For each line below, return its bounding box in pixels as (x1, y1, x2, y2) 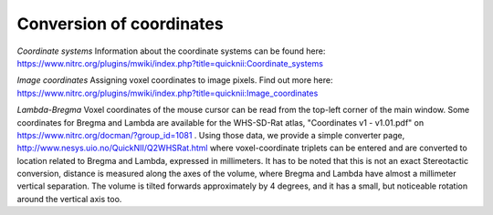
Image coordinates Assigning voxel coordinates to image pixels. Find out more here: (16, 75, 333, 86)
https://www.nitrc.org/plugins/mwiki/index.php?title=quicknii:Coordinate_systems (16, 57, 324, 68)
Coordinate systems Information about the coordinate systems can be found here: (16, 46, 326, 56)
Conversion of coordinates (16, 14, 224, 34)
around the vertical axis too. (16, 193, 122, 204)
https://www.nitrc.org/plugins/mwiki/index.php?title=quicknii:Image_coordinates (16, 87, 319, 98)
